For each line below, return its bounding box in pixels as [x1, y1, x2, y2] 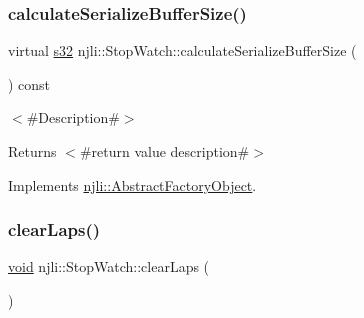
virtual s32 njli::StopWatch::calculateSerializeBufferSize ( [8, 40, 357, 61]
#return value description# [79, 141, 250, 161]
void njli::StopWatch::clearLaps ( [8, 256, 210, 277]
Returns [8, 141, 57, 161]
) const [8, 73, 51, 94]
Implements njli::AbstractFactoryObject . [8, 174, 257, 195]
